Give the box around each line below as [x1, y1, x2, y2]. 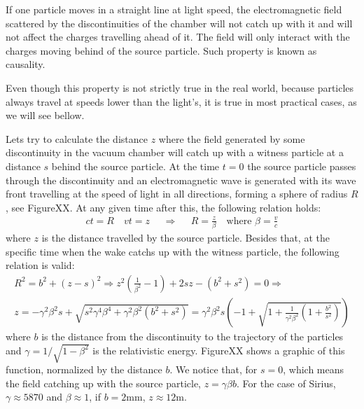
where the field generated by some [158, 131, 305, 146]
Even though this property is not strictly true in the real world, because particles [6, 80, 354, 95]
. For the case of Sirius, [237, 375, 336, 390]
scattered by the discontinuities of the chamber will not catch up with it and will [6, 15, 353, 30]
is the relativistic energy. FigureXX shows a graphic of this [92, 342, 345, 357]
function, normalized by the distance [6, 362, 162, 377]
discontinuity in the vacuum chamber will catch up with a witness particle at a [6, 145, 344, 160]
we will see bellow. [6, 108, 85, 123]
